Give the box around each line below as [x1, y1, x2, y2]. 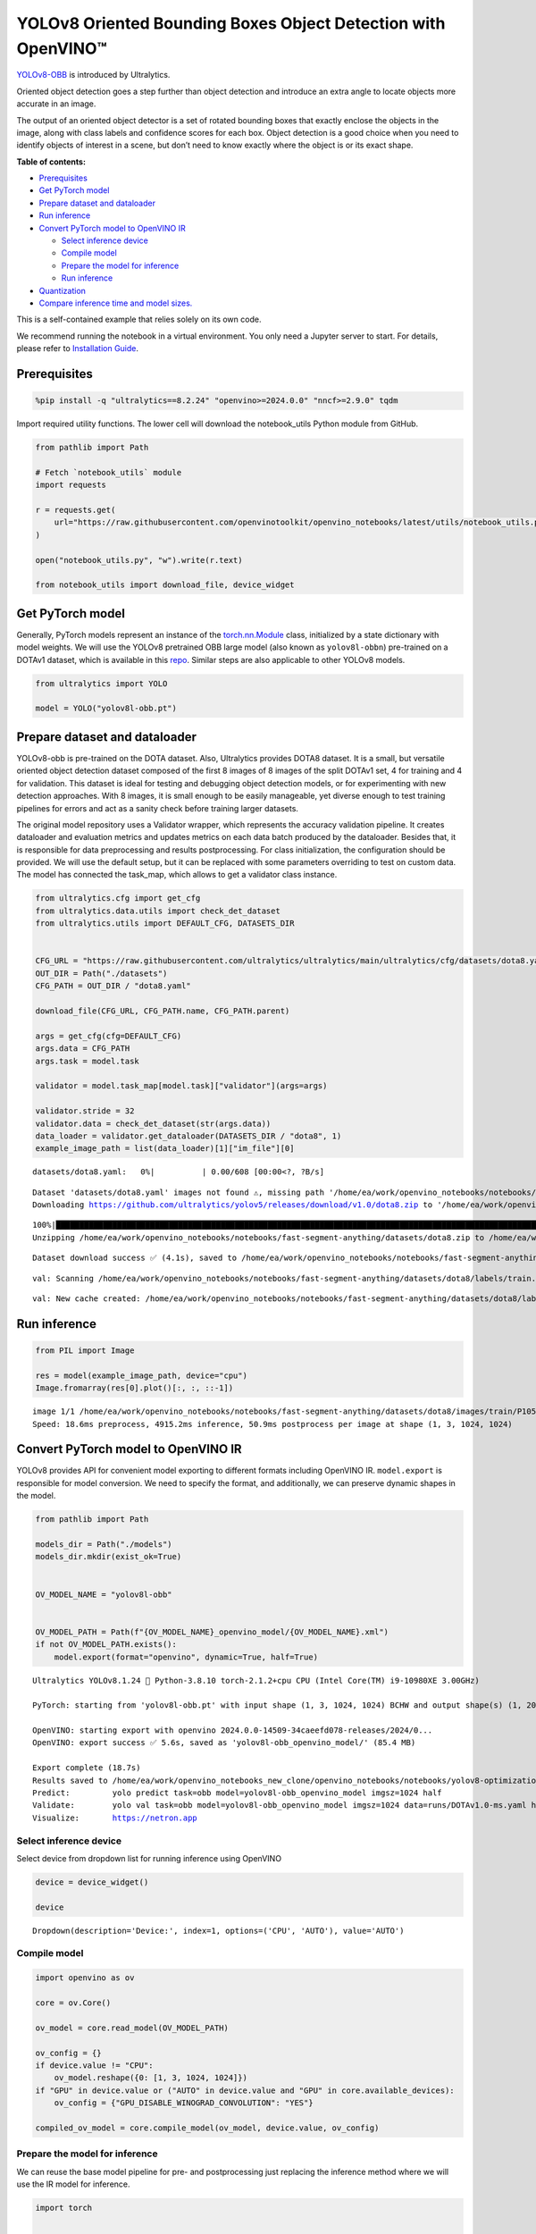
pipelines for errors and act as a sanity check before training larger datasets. [16, 802, 299, 813]
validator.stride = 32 [35, 1106, 135, 1116]
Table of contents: [16, 156, 87, 167]
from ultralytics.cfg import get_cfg [35, 894, 201, 903]
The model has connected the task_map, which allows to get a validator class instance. [16, 869, 338, 880]
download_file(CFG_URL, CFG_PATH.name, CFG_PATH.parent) [35, 1005, 290, 1016]
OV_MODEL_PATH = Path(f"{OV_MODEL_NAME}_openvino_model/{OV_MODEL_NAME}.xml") [35, 1626, 389, 1637]
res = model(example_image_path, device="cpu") [35, 1370, 247, 1381]
